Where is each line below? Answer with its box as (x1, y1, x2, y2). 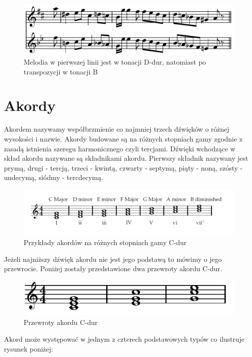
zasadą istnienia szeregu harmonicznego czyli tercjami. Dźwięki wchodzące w (4, 143, 236, 153)
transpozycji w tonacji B (24, 66, 98, 76)
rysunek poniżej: (4, 343, 53, 354)
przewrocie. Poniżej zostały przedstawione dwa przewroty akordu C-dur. (4, 263, 222, 274)
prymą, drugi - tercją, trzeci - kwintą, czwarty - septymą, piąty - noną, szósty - (4, 162, 243, 173)
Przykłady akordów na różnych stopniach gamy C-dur (24, 237, 187, 248)
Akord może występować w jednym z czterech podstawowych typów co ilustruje (4, 333, 245, 344)
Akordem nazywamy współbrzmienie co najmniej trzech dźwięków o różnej (4, 124, 229, 134)
